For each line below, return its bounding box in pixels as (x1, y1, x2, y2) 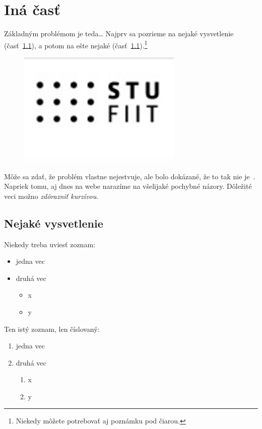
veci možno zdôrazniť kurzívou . (4, 190, 99, 201)
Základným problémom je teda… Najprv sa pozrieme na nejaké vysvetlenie (4, 28, 234, 39)
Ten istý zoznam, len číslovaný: (4, 323, 100, 334)
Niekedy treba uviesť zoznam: (4, 239, 95, 249)
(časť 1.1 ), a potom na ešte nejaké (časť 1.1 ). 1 (4, 38, 148, 50)
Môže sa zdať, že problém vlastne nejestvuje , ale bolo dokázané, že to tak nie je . (4, 171, 255, 181)
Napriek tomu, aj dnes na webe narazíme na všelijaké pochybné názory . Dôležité (4, 181, 252, 191)
